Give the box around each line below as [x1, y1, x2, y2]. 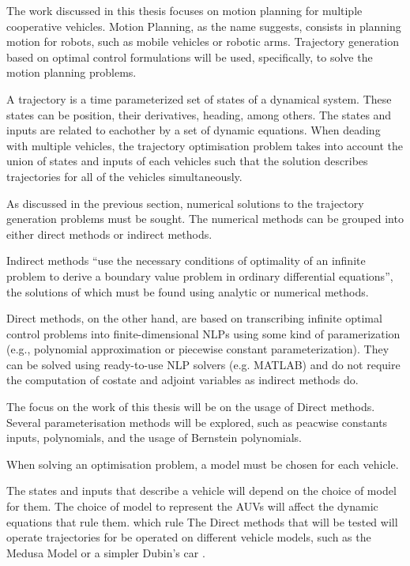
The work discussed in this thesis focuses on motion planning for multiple [6, 2, 363, 18]
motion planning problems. [6, 64, 137, 81]
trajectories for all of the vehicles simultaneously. [6, 168, 243, 184]
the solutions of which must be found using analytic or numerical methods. [6, 283, 369, 300]
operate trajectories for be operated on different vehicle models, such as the [6, 529, 371, 545]
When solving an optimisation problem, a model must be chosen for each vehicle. [6, 455, 399, 472]
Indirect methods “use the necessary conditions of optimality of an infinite [6, 252, 366, 269]
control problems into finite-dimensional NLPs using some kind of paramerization [6, 325, 401, 341]
